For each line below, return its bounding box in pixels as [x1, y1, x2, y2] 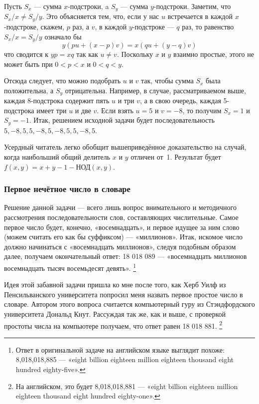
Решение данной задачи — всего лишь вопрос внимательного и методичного [4, 202, 237, 212]
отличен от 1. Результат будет [130, 152, 221, 162]
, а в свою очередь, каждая [140, 95, 221, 106]
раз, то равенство [182, 21, 234, 31]
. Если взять [97, 105, 133, 115]
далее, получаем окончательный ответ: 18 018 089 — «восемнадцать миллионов [4, 251, 247, 261]
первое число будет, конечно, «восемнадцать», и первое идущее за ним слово [4, 221, 240, 232]
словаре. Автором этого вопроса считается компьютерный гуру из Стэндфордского [4, 299, 255, 309]
